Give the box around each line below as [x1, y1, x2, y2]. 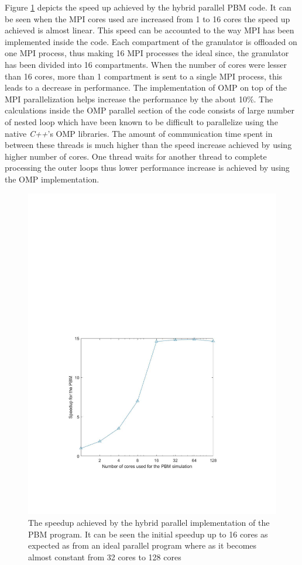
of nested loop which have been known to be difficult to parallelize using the [5, 115, 278, 128]
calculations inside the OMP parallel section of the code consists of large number [5, 104, 295, 116]
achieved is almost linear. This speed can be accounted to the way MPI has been [5, 24, 294, 36]
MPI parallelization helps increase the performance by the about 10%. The [5, 92, 273, 105]
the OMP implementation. [5, 173, 99, 185]
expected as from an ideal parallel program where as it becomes [28, 539, 257, 552]
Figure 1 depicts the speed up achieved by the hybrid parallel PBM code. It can [5, 1, 291, 13]
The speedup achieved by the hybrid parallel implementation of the [28, 516, 270, 528]
